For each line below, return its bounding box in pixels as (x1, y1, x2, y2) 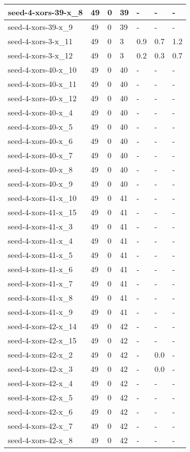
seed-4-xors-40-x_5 (8, 121, 73, 132)
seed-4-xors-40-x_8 (8, 164, 73, 175)
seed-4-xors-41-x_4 (8, 235, 73, 246)
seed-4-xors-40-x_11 (8, 78, 77, 89)
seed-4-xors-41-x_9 (8, 306, 73, 317)
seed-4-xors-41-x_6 (8, 263, 73, 275)
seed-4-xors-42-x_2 (8, 349, 73, 360)
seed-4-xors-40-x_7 (8, 149, 73, 161)
